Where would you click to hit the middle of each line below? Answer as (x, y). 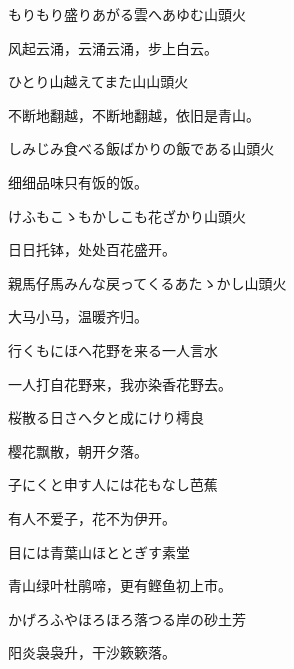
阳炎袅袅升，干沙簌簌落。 (92, 652)
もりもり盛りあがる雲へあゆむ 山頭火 (127, 14)
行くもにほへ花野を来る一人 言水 (113, 349)
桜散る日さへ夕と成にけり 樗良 (106, 417)
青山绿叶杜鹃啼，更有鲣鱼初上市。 (120, 585)
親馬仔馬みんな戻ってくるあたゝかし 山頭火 (147, 282)
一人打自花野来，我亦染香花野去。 (120, 383)
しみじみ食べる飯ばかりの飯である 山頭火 (141, 148)
